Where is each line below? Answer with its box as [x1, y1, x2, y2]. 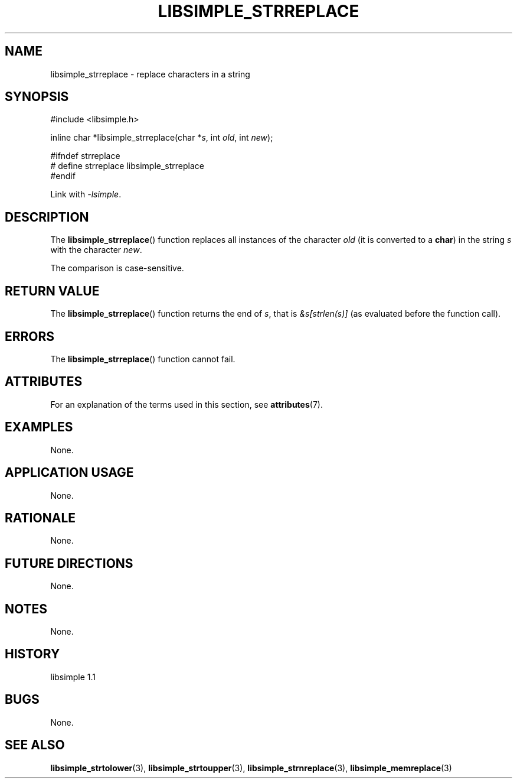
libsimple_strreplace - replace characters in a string [50, 69, 250, 79]
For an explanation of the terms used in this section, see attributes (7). [50, 399, 323, 410]
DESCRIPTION [5, 209, 89, 225]
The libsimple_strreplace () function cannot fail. [50, 353, 235, 364]
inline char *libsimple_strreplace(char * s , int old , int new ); [50, 132, 273, 143]
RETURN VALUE [5, 283, 100, 298]
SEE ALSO [5, 737, 65, 753]
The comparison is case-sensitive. [50, 263, 184, 274]
